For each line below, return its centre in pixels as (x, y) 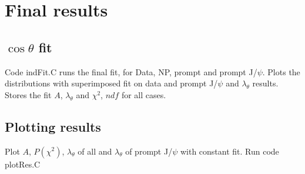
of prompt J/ (149, 151)
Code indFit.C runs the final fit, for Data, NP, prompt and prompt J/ (131, 71)
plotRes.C (23, 164)
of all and (95, 151)
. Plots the (281, 71)
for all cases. (144, 94)
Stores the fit (28, 94)
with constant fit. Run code (229, 151)
